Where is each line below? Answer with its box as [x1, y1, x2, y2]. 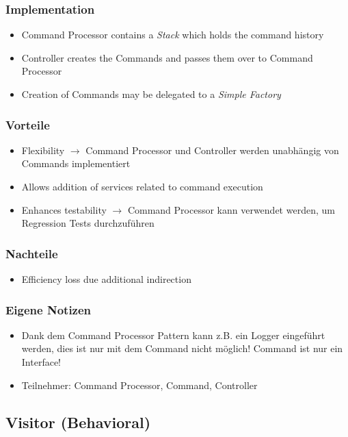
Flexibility [21, 142, 65, 157]
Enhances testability [21, 202, 107, 216]
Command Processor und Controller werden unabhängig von [85, 142, 339, 157]
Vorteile [5, 116, 50, 133]
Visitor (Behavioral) [5, 411, 151, 432]
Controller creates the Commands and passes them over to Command [21, 50, 313, 64]
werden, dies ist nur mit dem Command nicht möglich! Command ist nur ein [21, 341, 343, 355]
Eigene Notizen [5, 301, 92, 318]
